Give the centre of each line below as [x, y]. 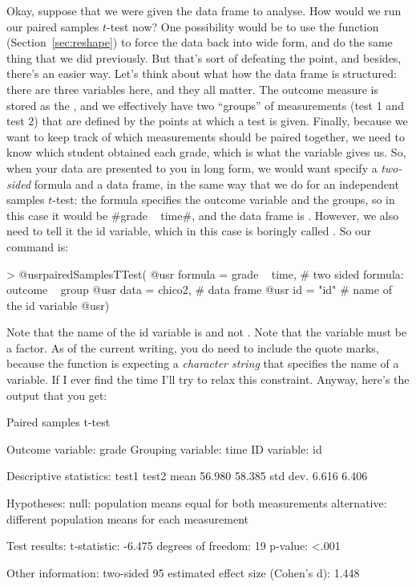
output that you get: [57, 395]
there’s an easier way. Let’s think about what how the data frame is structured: [202, 73]
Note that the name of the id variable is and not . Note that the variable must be [207, 332]
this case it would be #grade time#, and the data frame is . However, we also [203, 215]
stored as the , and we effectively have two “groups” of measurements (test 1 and [205, 105]
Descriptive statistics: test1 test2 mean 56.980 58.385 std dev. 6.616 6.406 [187, 476]
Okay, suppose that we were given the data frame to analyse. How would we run [204, 10]
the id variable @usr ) [58, 305]
